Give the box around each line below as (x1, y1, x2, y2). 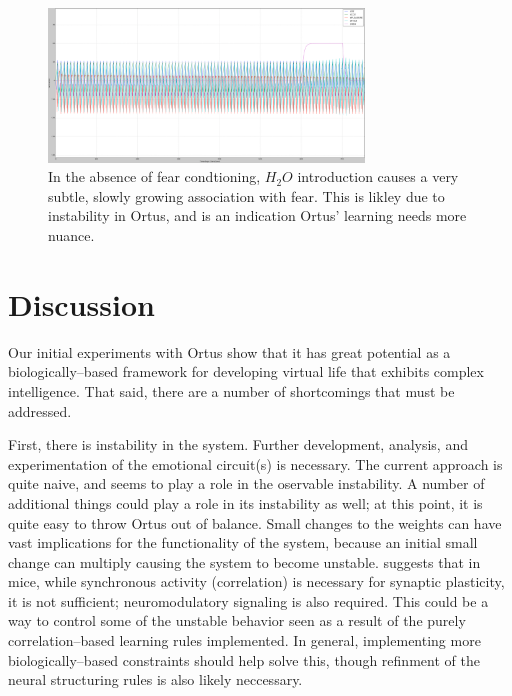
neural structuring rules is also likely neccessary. (8, 669, 303, 690)
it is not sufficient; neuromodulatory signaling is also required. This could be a (8, 590, 489, 611)
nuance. (48, 225, 95, 246)
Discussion (8, 283, 155, 324)
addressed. (8, 400, 72, 421)
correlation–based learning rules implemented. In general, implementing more (8, 630, 481, 651)
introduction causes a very (297, 166, 459, 187)
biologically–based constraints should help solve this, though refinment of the (8, 649, 480, 670)
